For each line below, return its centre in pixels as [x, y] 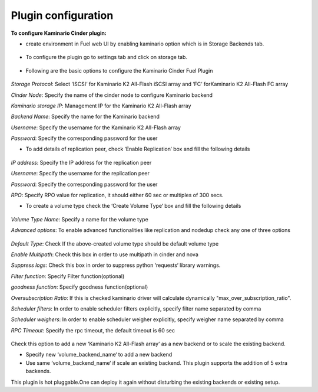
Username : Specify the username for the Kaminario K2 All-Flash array [96, 128]
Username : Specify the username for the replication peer [80, 174]
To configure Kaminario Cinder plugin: [59, 33]
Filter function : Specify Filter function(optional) [68, 276]
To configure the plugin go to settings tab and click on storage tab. [107, 57]
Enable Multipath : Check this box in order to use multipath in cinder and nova [105, 254]
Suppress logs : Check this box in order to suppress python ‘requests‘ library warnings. [116, 265]
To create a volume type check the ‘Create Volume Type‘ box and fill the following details [133, 206]
